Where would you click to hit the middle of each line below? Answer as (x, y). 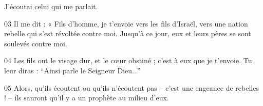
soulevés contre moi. (36, 43)
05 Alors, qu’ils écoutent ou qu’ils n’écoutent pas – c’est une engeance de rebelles (131, 87)
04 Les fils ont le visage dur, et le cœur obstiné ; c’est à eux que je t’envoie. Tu (128, 60)
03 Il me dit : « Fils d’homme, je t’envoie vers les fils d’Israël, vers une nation (126, 23)
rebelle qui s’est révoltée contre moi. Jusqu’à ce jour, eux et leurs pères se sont (128, 33)
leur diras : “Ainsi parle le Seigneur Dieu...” (72, 70)
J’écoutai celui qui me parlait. (51, 6)
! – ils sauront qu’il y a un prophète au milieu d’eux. (87, 98)
